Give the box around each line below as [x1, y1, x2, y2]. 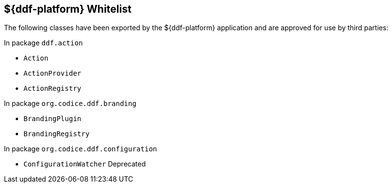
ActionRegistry [23, 84, 82, 93]
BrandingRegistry [23, 130, 90, 138]
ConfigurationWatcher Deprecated [23, 160, 146, 168]
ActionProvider [23, 69, 82, 78]
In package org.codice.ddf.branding [4, 99, 137, 108]
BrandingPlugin [23, 115, 82, 123]
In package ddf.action [4, 39, 83, 47]
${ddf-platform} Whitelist [4, 3, 132, 15]
